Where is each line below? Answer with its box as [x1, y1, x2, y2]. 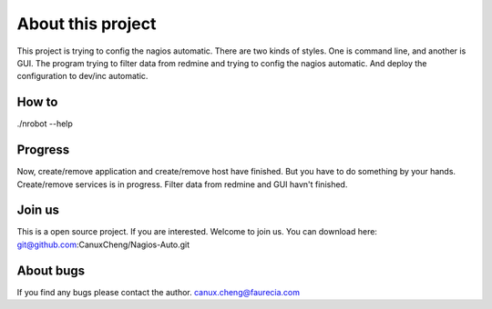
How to [16, 95, 58, 110]
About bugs [16, 263, 86, 278]
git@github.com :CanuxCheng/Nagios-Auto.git [16, 239, 190, 250]
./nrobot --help [16, 118, 73, 129]
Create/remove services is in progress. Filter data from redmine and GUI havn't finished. [16, 178, 348, 190]
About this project [16, 14, 157, 34]
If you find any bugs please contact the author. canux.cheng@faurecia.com [16, 286, 301, 297]
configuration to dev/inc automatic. [16, 71, 149, 82]
